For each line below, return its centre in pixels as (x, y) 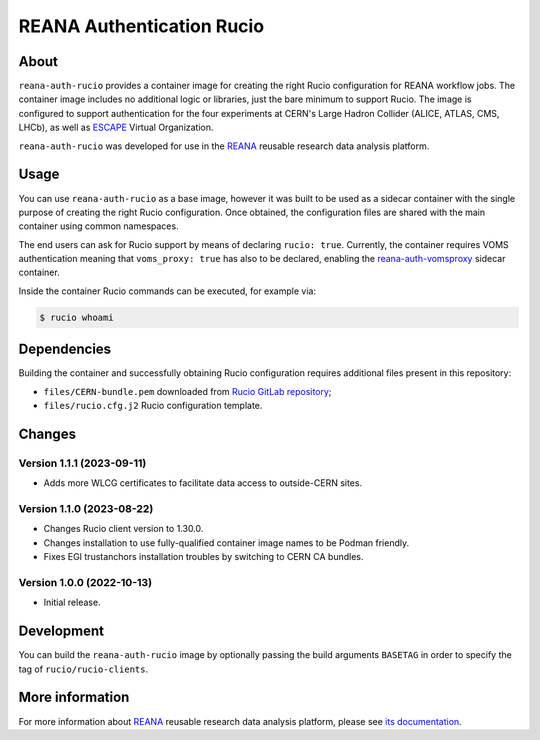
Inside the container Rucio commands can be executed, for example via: (167, 291)
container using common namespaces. (98, 226)
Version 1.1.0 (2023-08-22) (86, 509)
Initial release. (72, 602)
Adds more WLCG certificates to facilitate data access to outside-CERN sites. (203, 483)
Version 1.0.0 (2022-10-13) (85, 582)
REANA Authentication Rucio (141, 26)
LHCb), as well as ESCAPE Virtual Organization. (116, 127)
